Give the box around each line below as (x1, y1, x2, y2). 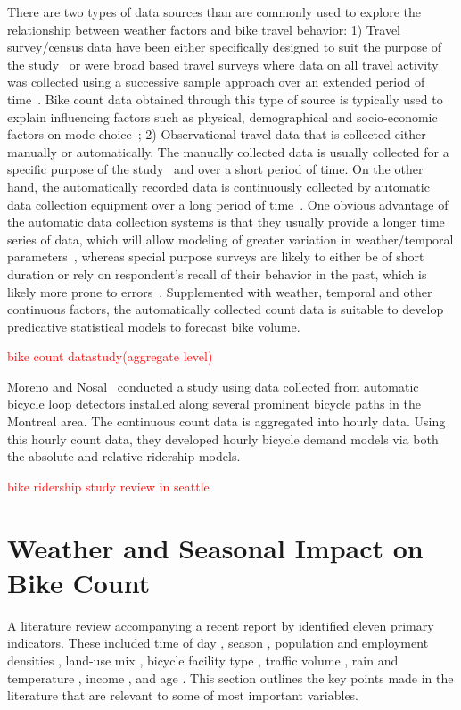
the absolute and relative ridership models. (7, 447, 241, 466)
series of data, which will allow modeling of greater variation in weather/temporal (7, 229, 454, 248)
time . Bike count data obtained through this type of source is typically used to (7, 89, 443, 108)
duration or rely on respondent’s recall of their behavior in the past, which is (7, 264, 427, 283)
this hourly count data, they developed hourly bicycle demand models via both (7, 429, 439, 448)
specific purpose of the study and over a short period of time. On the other (7, 160, 424, 178)
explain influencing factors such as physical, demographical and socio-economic (7, 107, 438, 126)
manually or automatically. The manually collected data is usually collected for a (7, 142, 449, 161)
